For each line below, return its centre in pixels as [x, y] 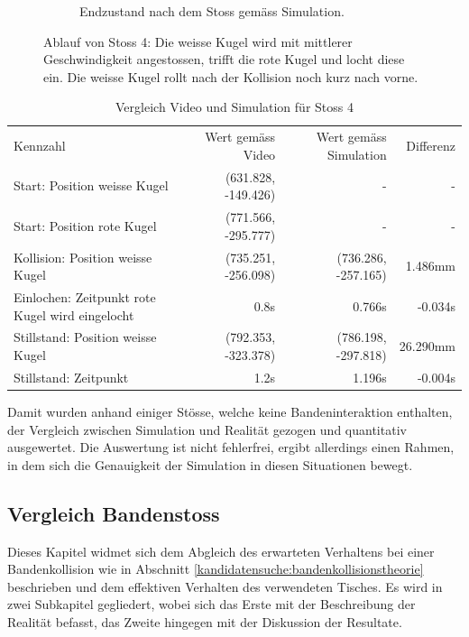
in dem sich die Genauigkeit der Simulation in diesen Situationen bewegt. [210, 464]
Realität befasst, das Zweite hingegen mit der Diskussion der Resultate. [205, 621]
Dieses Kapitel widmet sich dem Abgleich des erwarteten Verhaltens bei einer [221, 551]
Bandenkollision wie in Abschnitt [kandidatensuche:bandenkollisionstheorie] [216, 569]
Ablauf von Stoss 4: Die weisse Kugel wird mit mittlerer [198, 41]
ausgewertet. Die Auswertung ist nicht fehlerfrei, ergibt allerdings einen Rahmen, [231, 447]
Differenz [431, 146]
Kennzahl [40, 146]
